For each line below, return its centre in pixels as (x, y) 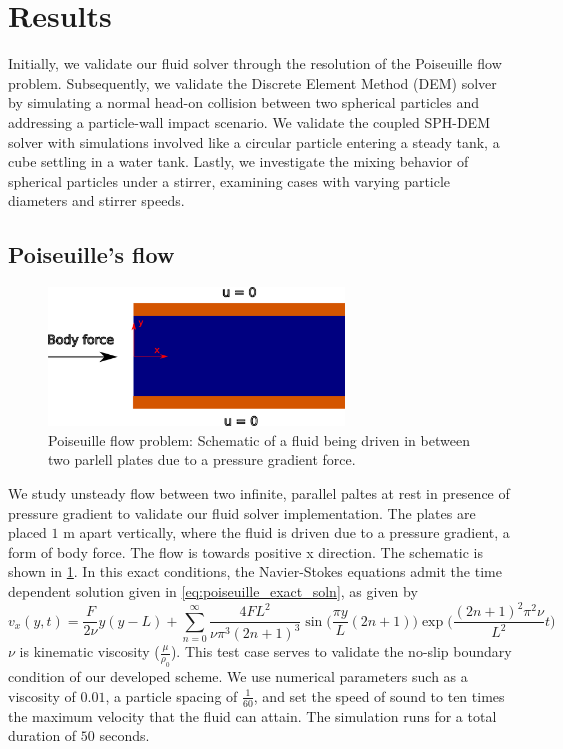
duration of (42, 735)
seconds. (124, 735)
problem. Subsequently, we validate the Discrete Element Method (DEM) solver (252, 82)
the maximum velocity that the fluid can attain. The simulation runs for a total (252, 715)
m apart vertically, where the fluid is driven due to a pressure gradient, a (286, 532)
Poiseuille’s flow (91, 254)
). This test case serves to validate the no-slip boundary (341, 651)
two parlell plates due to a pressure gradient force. (202, 459)
